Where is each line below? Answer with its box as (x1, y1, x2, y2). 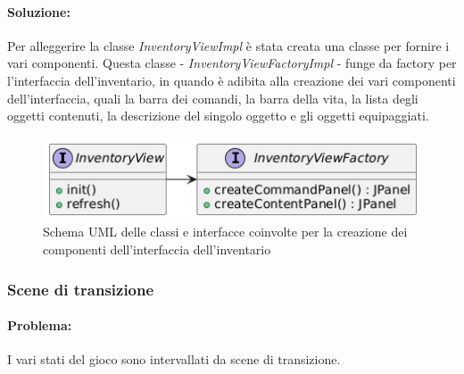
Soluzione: (7, 2, 70, 21)
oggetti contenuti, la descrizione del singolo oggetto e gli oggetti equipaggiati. (7, 106, 429, 125)
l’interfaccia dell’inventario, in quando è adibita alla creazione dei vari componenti (7, 71, 456, 89)
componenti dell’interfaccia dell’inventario (43, 240, 271, 259)
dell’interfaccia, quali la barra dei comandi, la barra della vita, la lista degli (7, 88, 418, 107)
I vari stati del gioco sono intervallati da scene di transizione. (7, 350, 341, 369)
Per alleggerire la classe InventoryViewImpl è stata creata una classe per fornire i (7, 36, 450, 54)
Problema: (7, 316, 72, 335)
